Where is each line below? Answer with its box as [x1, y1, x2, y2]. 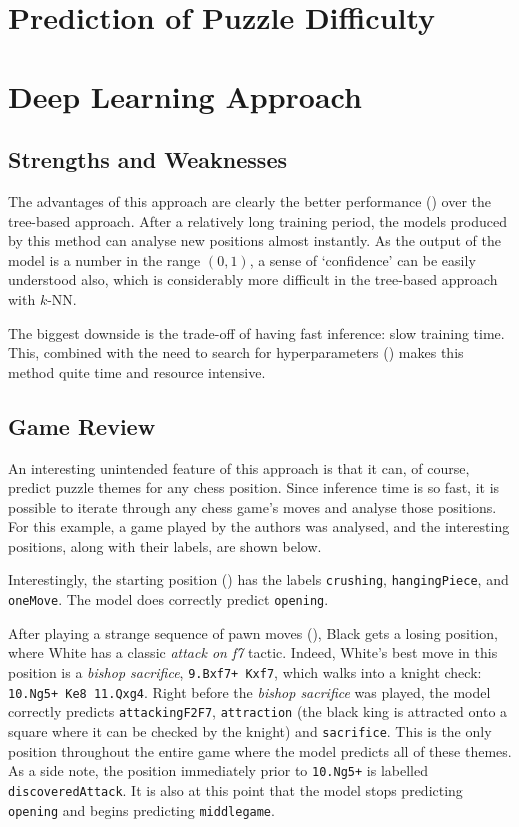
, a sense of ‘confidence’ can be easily [249, 249, 476, 270]
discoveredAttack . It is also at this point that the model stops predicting [8, 779, 463, 800]
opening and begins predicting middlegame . [8, 799, 275, 820]
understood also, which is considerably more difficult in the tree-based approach [8, 269, 498, 290]
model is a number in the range [8, 249, 201, 270]
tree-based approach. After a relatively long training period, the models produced [8, 210, 508, 231]
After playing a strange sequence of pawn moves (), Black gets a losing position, [8, 622, 498, 643]
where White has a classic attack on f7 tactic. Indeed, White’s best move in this [8, 642, 498, 663]
